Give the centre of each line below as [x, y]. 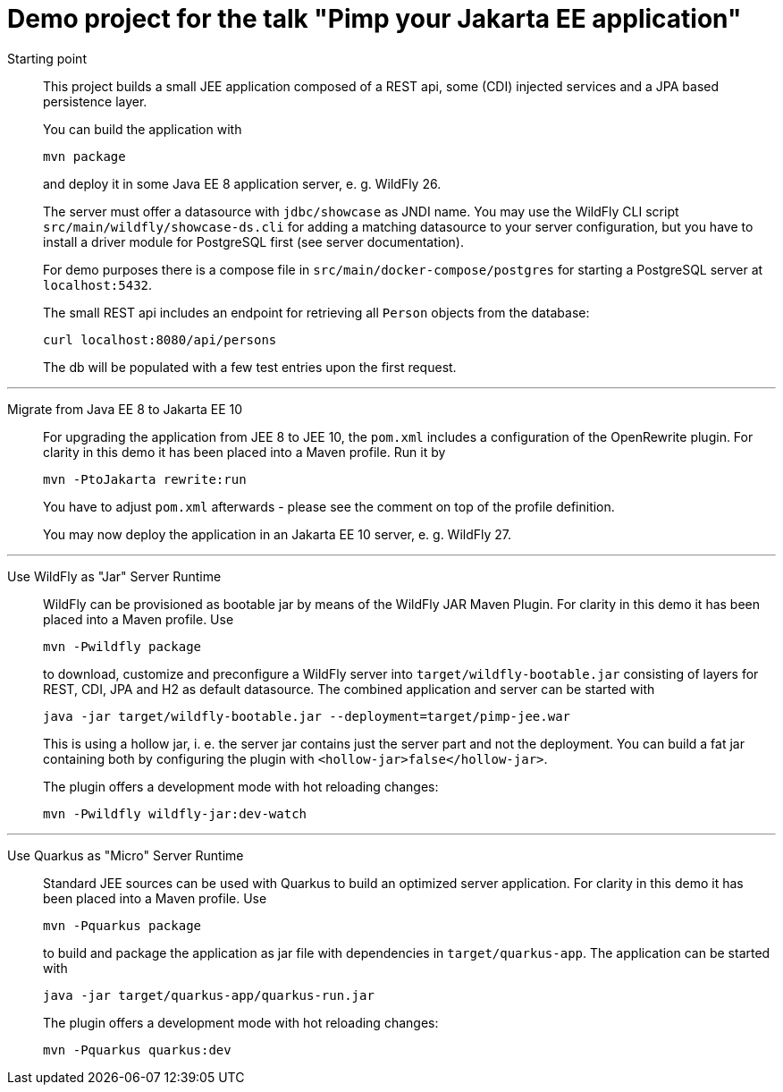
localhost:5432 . [98, 284]
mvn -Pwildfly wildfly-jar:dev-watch [175, 813]
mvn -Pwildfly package [122, 646]
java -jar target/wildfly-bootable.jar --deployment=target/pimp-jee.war [307, 716]
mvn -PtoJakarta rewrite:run [145, 479]
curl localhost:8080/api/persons [160, 339]
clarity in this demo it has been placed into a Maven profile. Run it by [244, 452]
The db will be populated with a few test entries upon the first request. [250, 367]
